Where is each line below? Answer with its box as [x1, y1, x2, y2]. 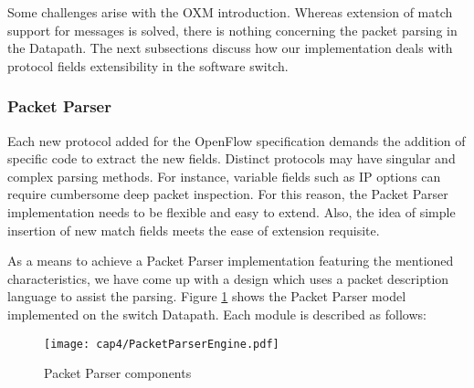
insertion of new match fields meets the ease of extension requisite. [7, 220, 380, 239]
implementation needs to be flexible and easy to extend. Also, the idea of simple [7, 202, 456, 221]
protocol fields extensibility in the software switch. [7, 56, 289, 75]
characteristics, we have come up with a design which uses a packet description [7, 268, 449, 288]
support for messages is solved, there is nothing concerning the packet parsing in [7, 20, 458, 39]
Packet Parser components [44, 363, 192, 383]
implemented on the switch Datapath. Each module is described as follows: [7, 304, 427, 323]
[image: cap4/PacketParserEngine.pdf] [44, 337, 279, 351]
